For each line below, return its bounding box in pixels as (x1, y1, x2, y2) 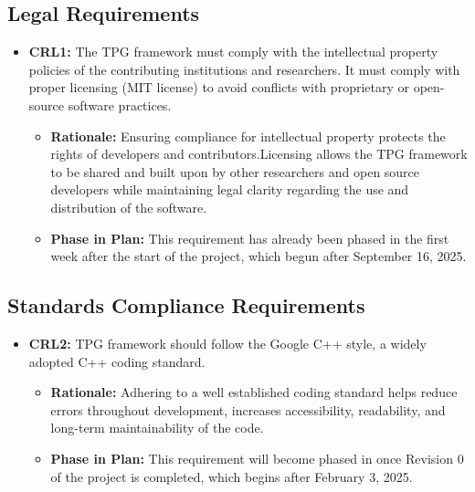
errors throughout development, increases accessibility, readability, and (50, 400, 446, 419)
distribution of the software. (50, 197, 207, 216)
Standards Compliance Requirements (7, 291, 365, 319)
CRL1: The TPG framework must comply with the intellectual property (28, 42, 438, 61)
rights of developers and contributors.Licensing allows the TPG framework (50, 144, 468, 163)
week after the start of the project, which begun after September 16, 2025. (50, 246, 467, 266)
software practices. (68, 95, 172, 114)
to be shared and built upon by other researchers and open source (50, 162, 420, 181)
